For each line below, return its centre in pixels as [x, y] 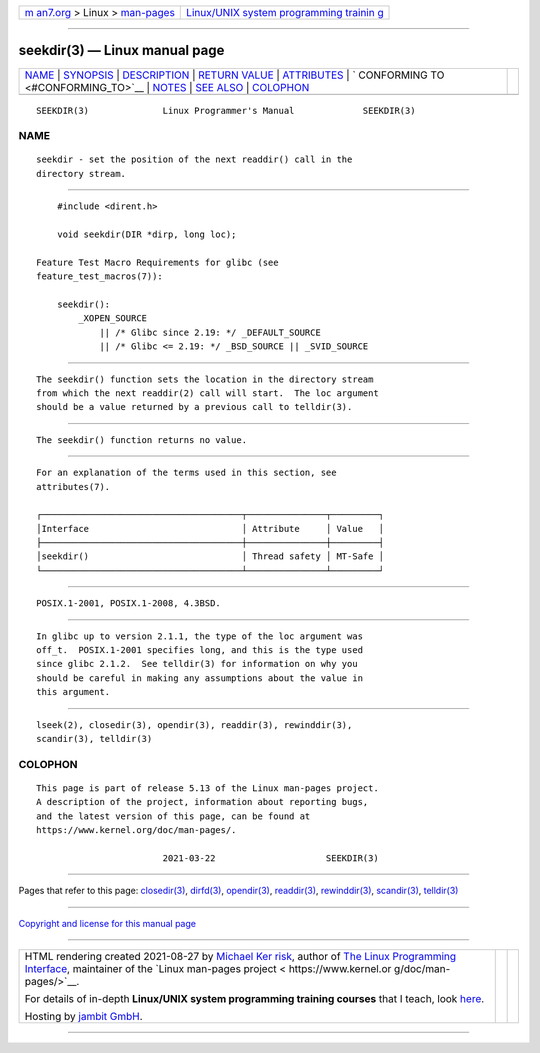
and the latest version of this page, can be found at [173, 816]
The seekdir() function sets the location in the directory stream [205, 379]
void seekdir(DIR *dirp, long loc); [146, 234]
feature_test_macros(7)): [100, 276]
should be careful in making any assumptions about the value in [200, 678]
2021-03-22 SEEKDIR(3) [270, 858]
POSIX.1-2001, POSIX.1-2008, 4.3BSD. [129, 603]
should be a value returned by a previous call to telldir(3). [194, 407]
